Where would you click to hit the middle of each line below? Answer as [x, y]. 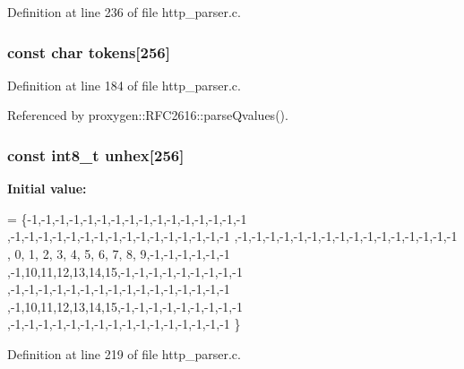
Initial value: [47, 189]
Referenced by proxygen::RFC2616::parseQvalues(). [148, 115]
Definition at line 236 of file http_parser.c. [124, 12]
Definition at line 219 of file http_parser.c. [124, 353]
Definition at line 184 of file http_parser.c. [124, 85]
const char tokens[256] [89, 51]
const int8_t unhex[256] [96, 154]
